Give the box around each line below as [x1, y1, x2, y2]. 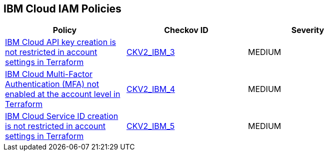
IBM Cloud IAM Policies [3, 2, 121, 15]
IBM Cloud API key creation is [5, 37, 116, 47]
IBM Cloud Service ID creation [5, 111, 118, 121]
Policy [52, 25, 77, 35]
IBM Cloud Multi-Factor [5, 69, 92, 79]
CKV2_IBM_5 [126, 121, 175, 131]
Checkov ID [164, 25, 208, 35]
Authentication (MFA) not [5, 79, 99, 89]
